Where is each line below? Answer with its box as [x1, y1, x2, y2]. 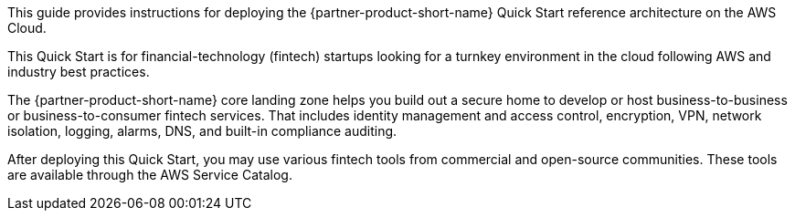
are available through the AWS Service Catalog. [7, 167, 292, 182]
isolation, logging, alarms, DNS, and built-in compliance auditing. [7, 123, 397, 139]
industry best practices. [7, 64, 150, 79]
